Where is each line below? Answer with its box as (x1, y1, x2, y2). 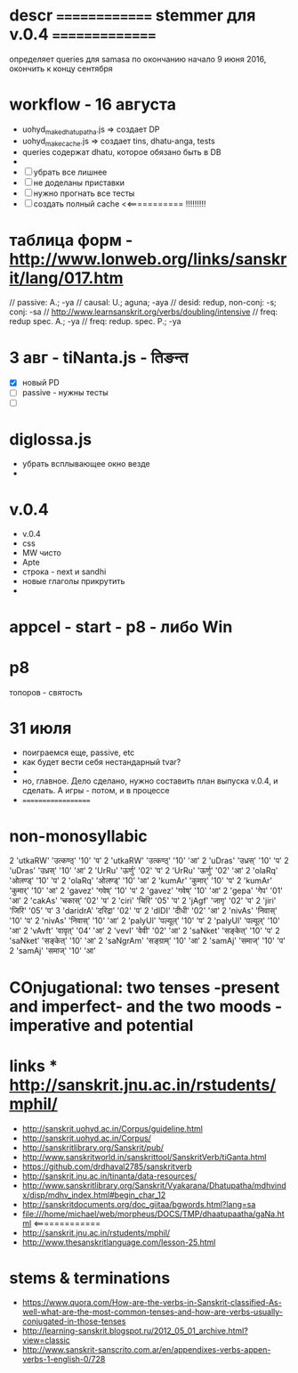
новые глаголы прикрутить (21, 576, 125, 587)
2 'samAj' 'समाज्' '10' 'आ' (9, 946, 96, 956)
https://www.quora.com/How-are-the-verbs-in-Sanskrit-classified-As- (21, 1297, 282, 1308)
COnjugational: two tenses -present (9, 977, 280, 997)
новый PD (21, 378, 60, 388)
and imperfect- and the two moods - (9, 996, 283, 1016)
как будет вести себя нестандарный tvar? (21, 757, 181, 768)
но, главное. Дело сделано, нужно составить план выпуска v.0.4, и (21, 776, 278, 786)
